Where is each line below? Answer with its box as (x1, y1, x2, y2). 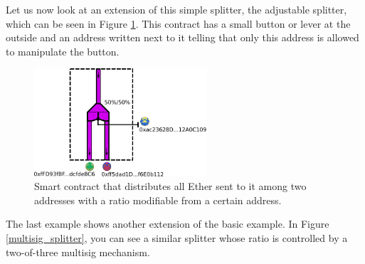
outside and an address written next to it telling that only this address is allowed (6, 30, 359, 45)
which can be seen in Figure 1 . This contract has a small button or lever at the (6, 16, 351, 31)
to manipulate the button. (6, 43, 120, 58)
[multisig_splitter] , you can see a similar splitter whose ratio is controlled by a (6, 230, 348, 245)
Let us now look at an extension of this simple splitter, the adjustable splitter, (6, 2, 347, 16)
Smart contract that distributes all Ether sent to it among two (34, 179, 307, 194)
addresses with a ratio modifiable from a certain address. (34, 192, 282, 207)
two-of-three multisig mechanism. (6, 244, 150, 259)
